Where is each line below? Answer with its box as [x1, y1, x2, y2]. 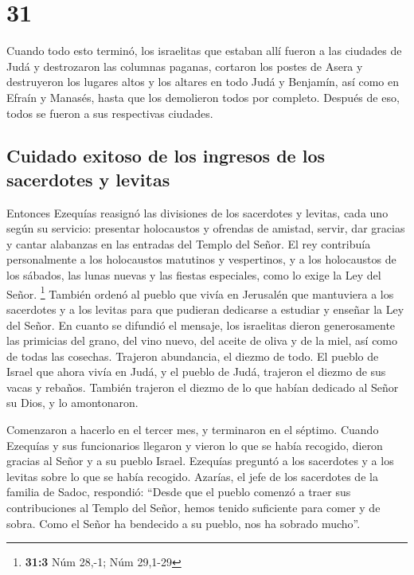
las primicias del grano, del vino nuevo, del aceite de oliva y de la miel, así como [6, 332, 398, 349]
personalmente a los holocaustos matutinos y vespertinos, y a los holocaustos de [6, 251, 396, 268]
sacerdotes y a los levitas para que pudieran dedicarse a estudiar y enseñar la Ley [6, 300, 404, 317]
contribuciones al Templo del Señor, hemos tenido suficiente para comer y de [6, 499, 381, 516]
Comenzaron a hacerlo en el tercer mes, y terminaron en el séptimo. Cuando [6, 421, 379, 438]
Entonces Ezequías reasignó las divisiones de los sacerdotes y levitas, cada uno [6, 204, 389, 221]
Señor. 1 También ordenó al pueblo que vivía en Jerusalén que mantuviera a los [6, 283, 394, 302]
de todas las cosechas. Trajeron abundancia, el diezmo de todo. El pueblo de [6, 347, 379, 364]
